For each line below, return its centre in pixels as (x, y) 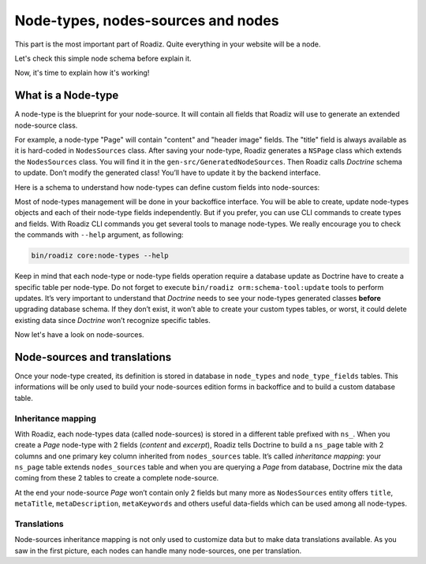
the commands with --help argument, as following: (99, 235)
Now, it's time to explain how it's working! (82, 73)
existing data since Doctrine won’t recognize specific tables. (112, 320)
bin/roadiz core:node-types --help (100, 256)
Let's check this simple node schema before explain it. (103, 58)
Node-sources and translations (93, 357)
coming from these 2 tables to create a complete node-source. (117, 478)
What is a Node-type (67, 96)
